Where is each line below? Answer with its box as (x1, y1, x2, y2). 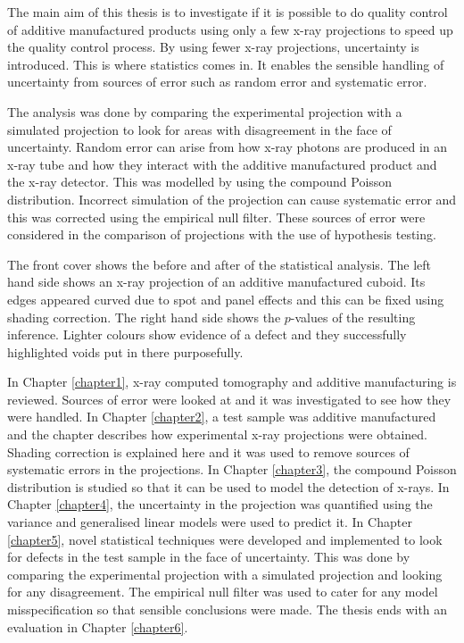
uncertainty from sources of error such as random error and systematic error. (7, 72, 427, 91)
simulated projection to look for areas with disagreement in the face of (7, 120, 392, 138)
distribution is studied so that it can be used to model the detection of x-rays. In (7, 477, 450, 496)
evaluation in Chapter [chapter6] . (7, 617, 188, 636)
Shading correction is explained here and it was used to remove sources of (7, 442, 410, 461)
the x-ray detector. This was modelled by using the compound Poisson (7, 172, 393, 191)
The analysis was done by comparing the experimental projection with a (7, 102, 402, 121)
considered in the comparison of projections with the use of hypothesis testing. (7, 225, 436, 244)
